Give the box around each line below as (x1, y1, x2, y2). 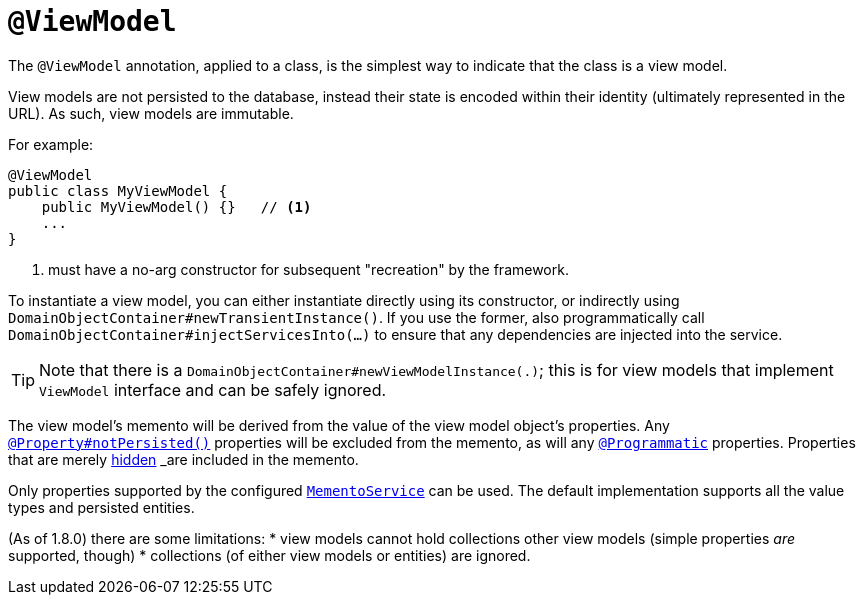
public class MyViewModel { (8, 182, 228, 199)
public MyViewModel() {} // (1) (41, 198, 312, 215)
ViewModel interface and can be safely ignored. (39, 379, 387, 400)
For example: (8, 135, 94, 153)
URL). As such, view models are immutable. (8, 104, 294, 122)
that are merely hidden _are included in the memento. (8, 450, 359, 468)
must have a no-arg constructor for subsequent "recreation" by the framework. (48, 260, 569, 278)
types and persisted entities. (8, 498, 195, 516)
